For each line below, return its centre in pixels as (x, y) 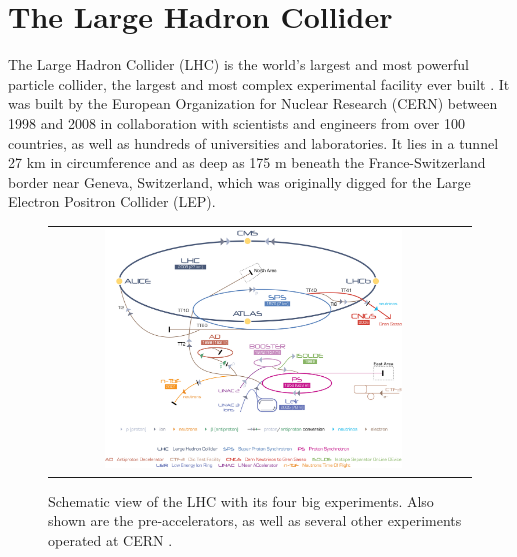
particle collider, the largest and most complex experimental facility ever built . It (259, 83)
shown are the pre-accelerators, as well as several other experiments (255, 520)
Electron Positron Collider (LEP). (112, 201)
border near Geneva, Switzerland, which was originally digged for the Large (239, 181)
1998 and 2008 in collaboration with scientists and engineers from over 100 (237, 122)
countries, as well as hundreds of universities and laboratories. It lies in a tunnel (253, 142)
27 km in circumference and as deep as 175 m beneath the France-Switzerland (247, 162)
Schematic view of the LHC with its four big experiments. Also (241, 500)
